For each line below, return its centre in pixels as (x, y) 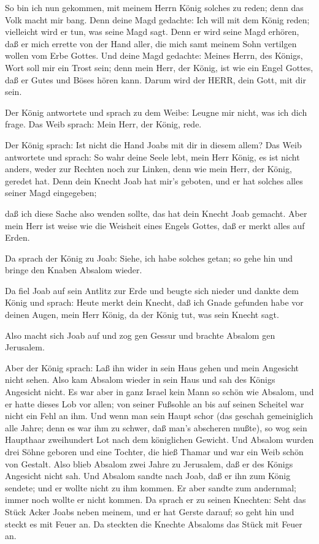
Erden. (17, 237)
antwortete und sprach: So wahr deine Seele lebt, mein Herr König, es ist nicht (152, 157)
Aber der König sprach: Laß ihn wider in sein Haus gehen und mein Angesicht (152, 367)
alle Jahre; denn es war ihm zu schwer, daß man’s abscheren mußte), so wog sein (156, 427)
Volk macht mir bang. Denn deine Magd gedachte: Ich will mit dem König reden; (157, 19)
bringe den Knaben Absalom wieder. (74, 270)
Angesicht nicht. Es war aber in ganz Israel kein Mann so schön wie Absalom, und (159, 392)
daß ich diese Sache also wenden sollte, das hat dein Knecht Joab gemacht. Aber (156, 213)
